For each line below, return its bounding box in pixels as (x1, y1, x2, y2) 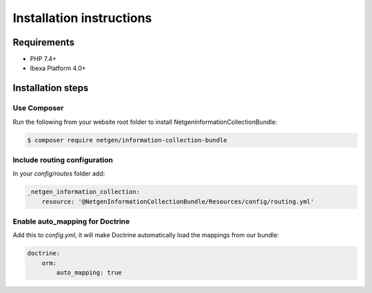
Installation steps (12, 83, 89, 94)
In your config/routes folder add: (12, 169, 105, 178)
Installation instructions (12, 10, 152, 25)
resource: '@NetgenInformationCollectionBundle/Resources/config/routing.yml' (41, 197, 315, 206)
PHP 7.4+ (30, 55, 56, 63)
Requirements (12, 36, 75, 48)
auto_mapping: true (56, 269, 122, 276)
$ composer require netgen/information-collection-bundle (27, 136, 227, 144)
